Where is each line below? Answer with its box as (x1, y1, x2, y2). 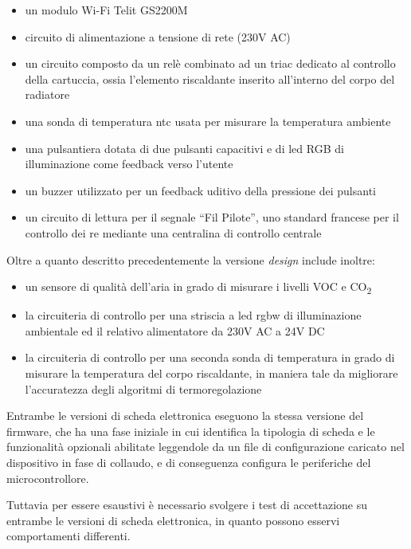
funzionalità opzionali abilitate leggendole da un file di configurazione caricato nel (6, 438, 405, 455)
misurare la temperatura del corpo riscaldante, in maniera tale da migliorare (25, 365, 398, 382)
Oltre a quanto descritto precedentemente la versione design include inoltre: (6, 251, 375, 268)
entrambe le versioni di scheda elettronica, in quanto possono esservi (6, 512, 340, 528)
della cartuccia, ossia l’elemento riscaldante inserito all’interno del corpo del (25, 70, 395, 87)
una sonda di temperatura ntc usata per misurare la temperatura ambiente (25, 112, 391, 129)
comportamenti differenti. (6, 527, 131, 544)
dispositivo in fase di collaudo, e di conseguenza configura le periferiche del (6, 454, 371, 470)
